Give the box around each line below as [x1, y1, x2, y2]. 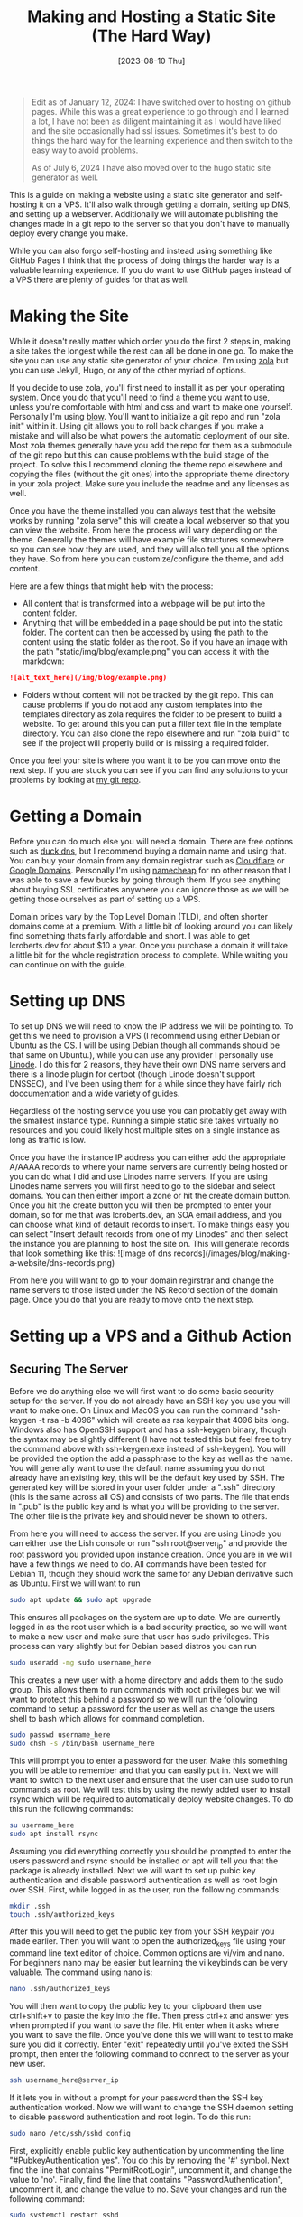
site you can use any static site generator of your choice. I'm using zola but [9, 354, 289, 365]
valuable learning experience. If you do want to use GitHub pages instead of [9, 264, 292, 275]
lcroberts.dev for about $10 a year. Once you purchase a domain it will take [9, 939, 289, 950]
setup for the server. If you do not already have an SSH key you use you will [9, 1395, 291, 1406]
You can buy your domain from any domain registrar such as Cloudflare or [9, 854, 285, 865]
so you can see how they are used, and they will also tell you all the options [9, 543, 289, 554]
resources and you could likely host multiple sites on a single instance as [9, 1124, 280, 1136]
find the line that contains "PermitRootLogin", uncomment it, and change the [9, 2164, 293, 2175]
